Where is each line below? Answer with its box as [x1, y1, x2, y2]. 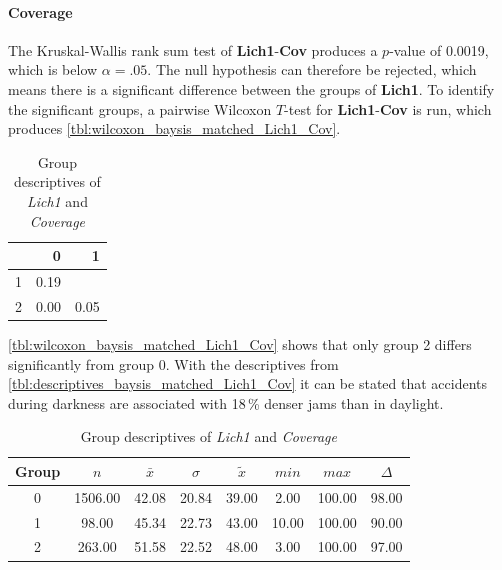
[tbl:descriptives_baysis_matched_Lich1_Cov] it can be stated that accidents [8, 373, 488, 394]
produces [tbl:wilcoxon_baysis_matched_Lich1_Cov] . [8, 118, 341, 139]
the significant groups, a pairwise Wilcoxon [8, 98, 272, 119]
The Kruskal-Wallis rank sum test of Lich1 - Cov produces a [8, 39, 378, 60]
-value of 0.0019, [389, 39, 489, 60]
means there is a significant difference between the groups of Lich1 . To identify [8, 78, 495, 99]
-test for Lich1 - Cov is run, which [284, 98, 492, 119]
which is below [8, 59, 98, 80]
